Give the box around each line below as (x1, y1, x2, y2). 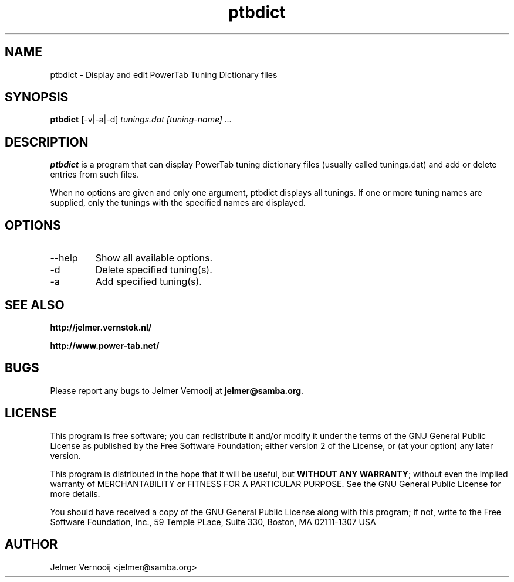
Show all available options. (95, 252, 213, 264)
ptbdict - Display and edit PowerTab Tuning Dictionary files (50, 69, 278, 80)
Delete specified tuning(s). (95, 264, 212, 276)
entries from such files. (50, 169, 139, 180)
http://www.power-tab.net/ (50, 340, 160, 350)
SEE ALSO (5, 297, 65, 312)
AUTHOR (5, 537, 58, 552)
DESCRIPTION (5, 134, 89, 149)
